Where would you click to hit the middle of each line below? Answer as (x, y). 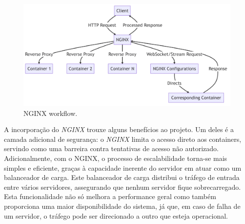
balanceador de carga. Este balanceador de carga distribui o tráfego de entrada (122, 177)
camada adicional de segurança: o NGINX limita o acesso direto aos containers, (123, 139)
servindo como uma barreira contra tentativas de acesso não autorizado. (111, 148)
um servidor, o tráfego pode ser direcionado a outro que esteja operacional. (116, 215)
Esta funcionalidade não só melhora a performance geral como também (110, 196)
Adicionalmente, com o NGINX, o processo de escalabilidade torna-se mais (116, 158)
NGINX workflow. (51, 113)
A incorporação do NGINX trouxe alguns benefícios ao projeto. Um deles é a (119, 129)
